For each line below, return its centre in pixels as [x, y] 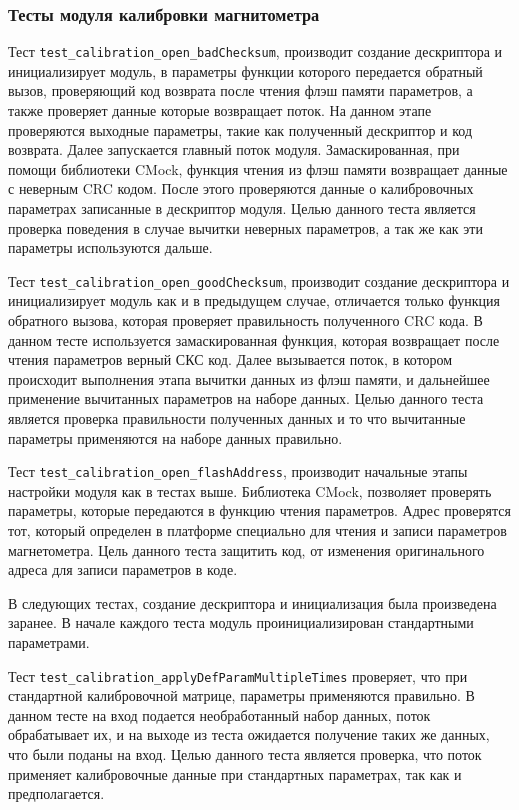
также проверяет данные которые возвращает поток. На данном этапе [220, 110]
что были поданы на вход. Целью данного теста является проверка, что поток [245, 754]
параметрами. [49, 642]
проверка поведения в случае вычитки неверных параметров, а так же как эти [245, 227]
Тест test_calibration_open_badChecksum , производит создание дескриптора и [255, 51]
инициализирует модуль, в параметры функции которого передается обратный [245, 70]
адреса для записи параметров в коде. [123, 569]
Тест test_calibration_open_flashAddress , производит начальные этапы [238, 471]
